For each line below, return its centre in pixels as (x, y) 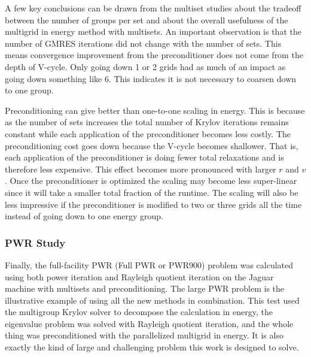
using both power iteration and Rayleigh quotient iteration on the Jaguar (139, 276)
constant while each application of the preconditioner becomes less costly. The (148, 133)
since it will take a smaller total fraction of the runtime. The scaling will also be (152, 192)
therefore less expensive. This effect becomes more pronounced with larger (141, 169)
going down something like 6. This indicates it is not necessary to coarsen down (151, 78)
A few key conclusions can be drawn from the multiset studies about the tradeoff (153, 8)
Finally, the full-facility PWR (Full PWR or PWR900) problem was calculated (149, 264)
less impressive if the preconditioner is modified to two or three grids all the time (153, 204)
